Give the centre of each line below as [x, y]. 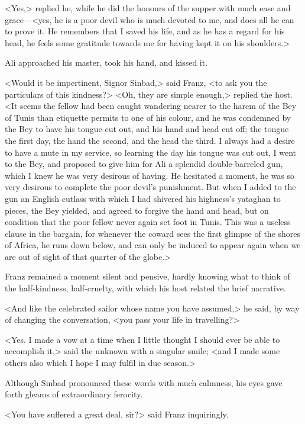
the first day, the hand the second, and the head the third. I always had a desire [150, 140]
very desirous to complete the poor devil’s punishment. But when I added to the [150, 187]
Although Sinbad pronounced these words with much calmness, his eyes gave [144, 382]
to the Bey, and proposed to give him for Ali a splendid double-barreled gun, [144, 164]
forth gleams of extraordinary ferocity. [74, 394]
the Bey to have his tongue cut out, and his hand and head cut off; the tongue [147, 129]
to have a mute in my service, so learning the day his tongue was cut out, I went [151, 152]
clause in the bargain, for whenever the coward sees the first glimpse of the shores [153, 233]
